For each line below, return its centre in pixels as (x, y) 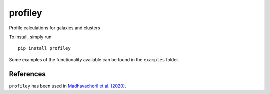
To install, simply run (30, 37)
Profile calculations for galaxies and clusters (55, 28)
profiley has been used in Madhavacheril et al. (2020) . (68, 86)
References (27, 74)
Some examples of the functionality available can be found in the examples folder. (94, 59)
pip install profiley (44, 48)
